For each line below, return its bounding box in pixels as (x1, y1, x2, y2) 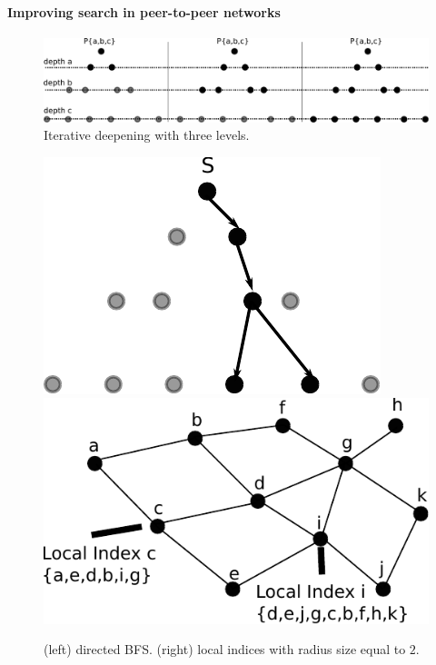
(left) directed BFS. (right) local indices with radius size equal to (44, 640, 406, 659)
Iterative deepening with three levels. (44, 125, 250, 144)
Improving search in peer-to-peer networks (7, 2, 281, 21)
